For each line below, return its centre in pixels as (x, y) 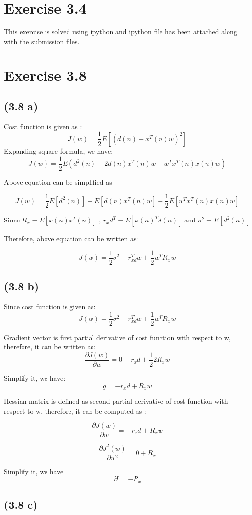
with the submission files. (42, 41)
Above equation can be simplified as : (60, 182)
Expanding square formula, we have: (58, 151)
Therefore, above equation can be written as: (71, 238)
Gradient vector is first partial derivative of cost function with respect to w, (117, 337)
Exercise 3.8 (45, 75)
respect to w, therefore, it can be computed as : (75, 410)
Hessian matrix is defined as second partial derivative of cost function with (116, 401)
